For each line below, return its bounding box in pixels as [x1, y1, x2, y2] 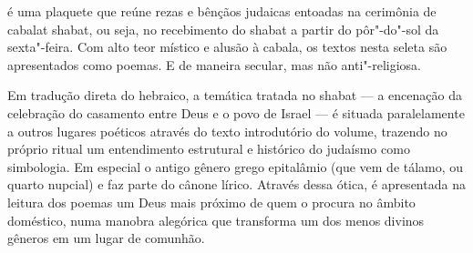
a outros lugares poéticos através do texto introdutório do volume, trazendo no [7, 121, 447, 140]
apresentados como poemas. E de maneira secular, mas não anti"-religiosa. [7, 55, 422, 74]
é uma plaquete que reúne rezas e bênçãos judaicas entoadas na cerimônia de [7, 2, 437, 20]
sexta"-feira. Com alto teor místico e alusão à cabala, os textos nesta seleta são [7, 37, 447, 56]
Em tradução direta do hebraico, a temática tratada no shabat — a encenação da [7, 86, 462, 105]
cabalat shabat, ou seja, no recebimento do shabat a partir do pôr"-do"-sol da [7, 19, 439, 38]
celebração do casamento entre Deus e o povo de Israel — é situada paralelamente [7, 103, 465, 122]
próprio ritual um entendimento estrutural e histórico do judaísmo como [7, 139, 410, 158]
